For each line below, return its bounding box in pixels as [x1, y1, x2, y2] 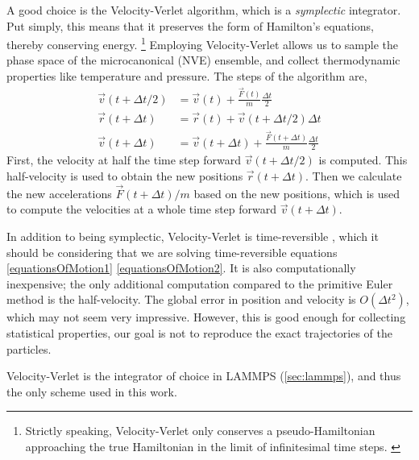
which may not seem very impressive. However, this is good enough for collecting [6, 309, 406, 325]
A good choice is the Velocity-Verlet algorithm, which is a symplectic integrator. [6, 2, 401, 18]
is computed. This [318, 151, 408, 168]
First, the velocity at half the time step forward [6, 151, 241, 168]
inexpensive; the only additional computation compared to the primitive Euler [6, 275, 393, 292]
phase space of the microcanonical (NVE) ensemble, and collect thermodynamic [6, 52, 400, 68]
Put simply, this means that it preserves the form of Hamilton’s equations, [6, 17, 374, 34]
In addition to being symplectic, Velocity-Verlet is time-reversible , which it [6, 228, 379, 245]
